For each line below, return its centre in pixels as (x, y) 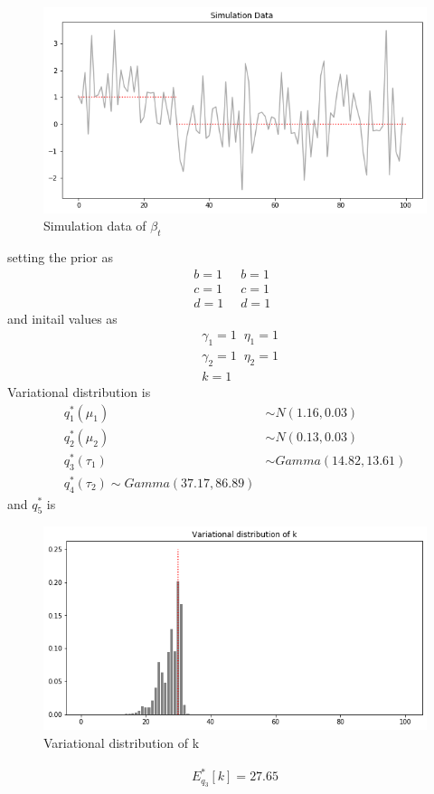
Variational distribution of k (122, 742)
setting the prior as (60, 257)
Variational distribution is (79, 392)
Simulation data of (95, 226)
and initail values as (62, 318)
